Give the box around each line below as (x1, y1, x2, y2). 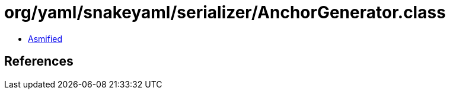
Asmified (28, 33, 63, 44)
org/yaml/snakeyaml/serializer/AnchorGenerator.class (4, 2, 446, 22)
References (4, 54, 74, 69)
